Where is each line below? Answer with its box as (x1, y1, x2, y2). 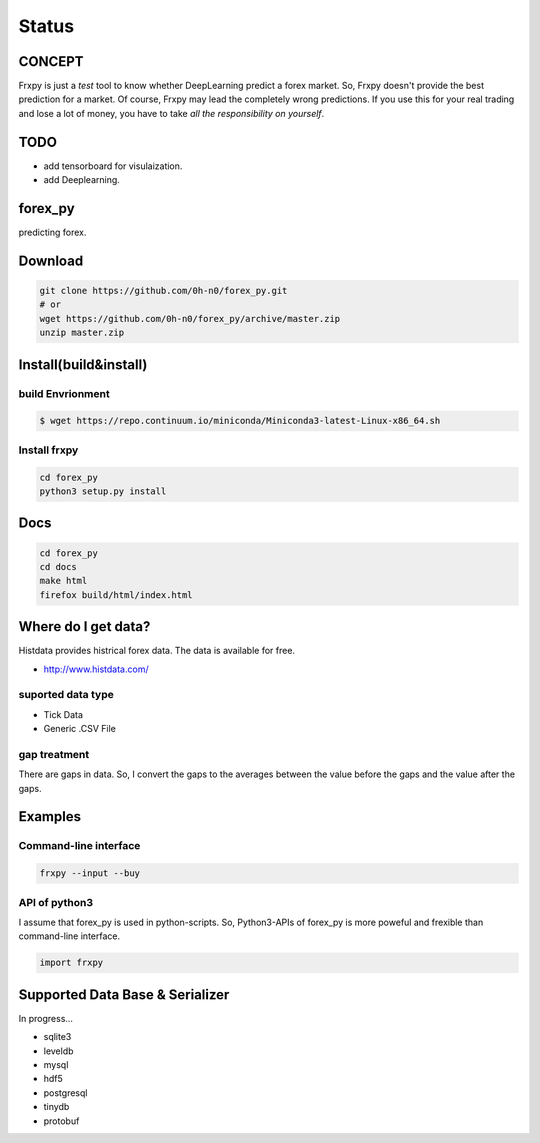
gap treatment (18, 747, 90, 761)
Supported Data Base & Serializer (18, 986, 230, 1003)
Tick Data (43, 708, 84, 720)
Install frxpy (18, 443, 79, 457)
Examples (18, 808, 82, 825)
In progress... (18, 1012, 74, 1024)
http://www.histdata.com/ (43, 663, 149, 675)
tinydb (43, 1101, 70, 1113)
